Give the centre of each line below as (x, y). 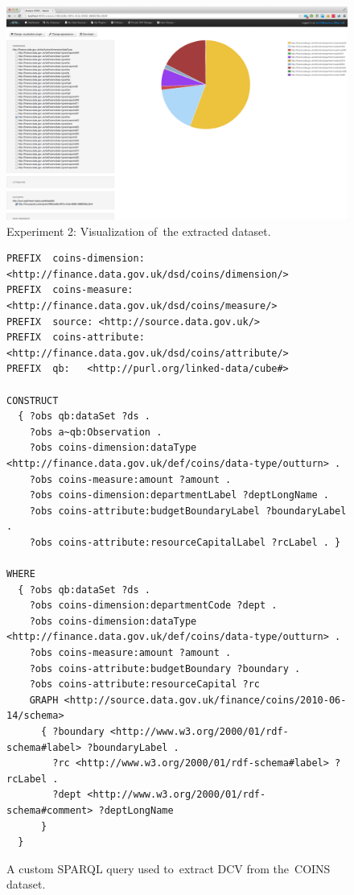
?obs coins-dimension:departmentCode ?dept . (153, 606)
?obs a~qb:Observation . (96, 432)
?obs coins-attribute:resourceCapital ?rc (144, 685)
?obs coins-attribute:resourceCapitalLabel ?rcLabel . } (185, 542)
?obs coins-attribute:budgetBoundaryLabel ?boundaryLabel (188, 511)
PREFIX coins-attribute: (76, 338)
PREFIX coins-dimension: (76, 259)
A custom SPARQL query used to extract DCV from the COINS (169, 868)
